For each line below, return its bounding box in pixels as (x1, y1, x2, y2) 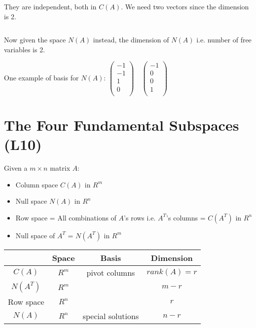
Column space (15, 179, 58, 189)
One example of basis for (4, 72, 79, 82)
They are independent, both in (4, 1, 97, 11)
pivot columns (86, 266, 135, 278)
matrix (50, 162, 71, 173)
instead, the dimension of (93, 35, 169, 45)
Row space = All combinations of (15, 212, 116, 222)
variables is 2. (4, 44, 45, 54)
